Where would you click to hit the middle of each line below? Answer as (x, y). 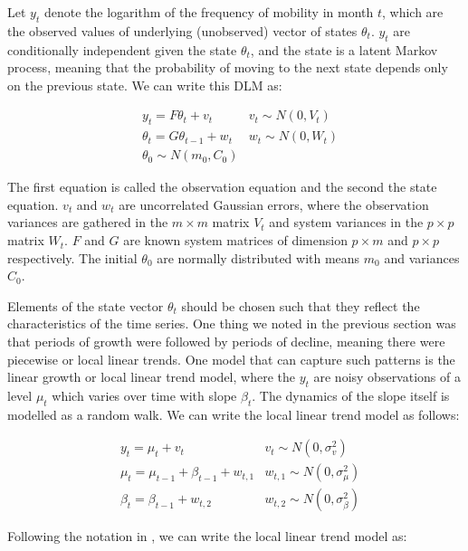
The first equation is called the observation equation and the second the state (222, 187)
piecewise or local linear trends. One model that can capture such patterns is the (231, 359)
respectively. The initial (72, 257)
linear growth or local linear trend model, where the (151, 377)
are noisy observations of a (387, 377)
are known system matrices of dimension (235, 240)
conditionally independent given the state (122, 49)
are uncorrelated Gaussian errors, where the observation (274, 204)
